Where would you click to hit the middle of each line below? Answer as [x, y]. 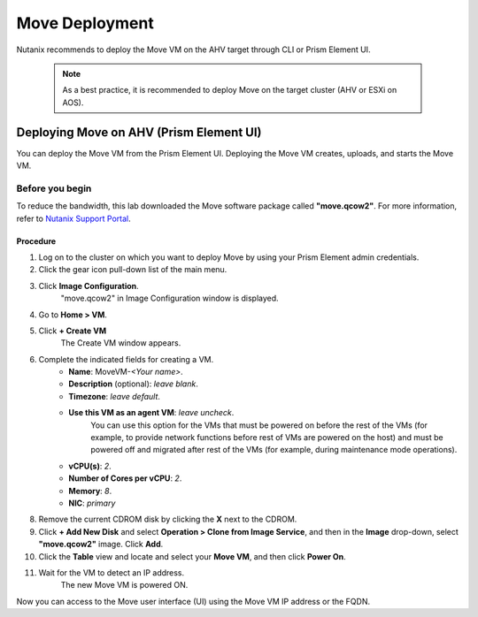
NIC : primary [92, 503]
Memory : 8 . [90, 491]
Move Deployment [85, 23]
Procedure [36, 241]
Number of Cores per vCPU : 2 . [125, 478]
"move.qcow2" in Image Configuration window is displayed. [170, 298]
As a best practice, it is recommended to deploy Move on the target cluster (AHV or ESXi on [230, 90]
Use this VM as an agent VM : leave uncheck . [151, 413]
